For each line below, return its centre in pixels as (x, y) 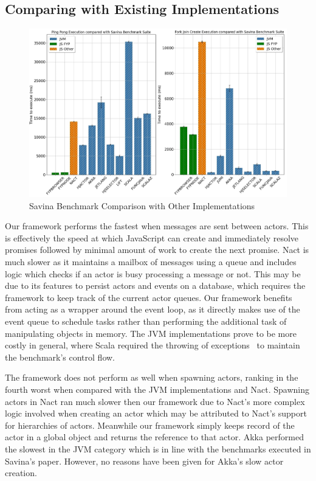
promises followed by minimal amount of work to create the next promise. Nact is (157, 250)
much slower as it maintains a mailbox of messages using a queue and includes (151, 262)
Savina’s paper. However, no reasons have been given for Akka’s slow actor (144, 461)
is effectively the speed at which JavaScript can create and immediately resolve (152, 237)
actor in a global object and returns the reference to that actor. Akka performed (154, 437)
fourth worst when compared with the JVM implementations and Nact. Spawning (157, 389)
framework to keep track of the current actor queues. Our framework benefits (149, 297)
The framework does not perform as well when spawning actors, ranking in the (152, 377)
